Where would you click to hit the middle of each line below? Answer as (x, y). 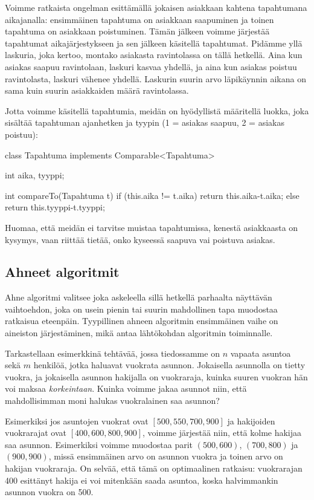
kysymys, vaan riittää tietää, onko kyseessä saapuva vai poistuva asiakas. (140, 239)
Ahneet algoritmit (62, 272)
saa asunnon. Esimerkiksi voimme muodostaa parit (99, 444)
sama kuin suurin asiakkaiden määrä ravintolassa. (97, 90)
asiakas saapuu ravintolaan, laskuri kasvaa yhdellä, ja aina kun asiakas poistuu (151, 66)
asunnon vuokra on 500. (49, 492)
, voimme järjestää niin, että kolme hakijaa (222, 433)
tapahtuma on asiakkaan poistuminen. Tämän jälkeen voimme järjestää (137, 31)
